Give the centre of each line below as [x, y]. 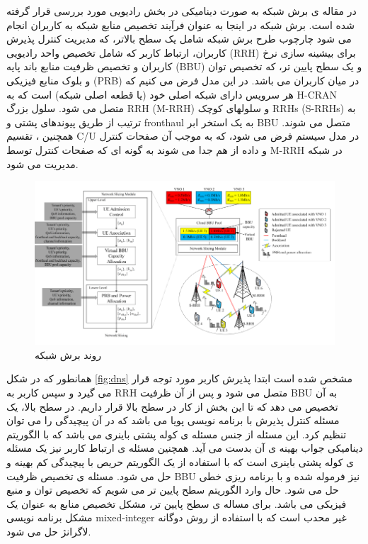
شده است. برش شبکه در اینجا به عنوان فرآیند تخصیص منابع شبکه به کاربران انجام [180, 24]
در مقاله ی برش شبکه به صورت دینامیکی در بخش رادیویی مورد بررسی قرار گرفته [182, 11]
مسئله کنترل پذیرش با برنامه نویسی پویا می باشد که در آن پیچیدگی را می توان [173, 420]
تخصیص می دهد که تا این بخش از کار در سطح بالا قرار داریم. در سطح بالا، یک [172, 406]
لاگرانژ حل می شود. [49, 531]
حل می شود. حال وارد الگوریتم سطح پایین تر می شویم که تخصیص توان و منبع [173, 490]
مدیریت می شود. [42, 163]
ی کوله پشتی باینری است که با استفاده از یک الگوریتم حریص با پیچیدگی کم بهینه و [180, 461]
